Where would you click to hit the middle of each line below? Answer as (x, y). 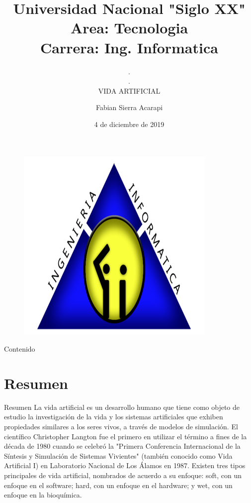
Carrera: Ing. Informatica (129, 47)
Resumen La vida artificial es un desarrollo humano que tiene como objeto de (122, 407)
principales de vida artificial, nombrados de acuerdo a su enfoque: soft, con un (123, 475)
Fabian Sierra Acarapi (129, 107)
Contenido (20, 349)
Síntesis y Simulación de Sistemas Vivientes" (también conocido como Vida (118, 455)
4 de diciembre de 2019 (129, 124)
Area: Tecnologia (129, 28)
